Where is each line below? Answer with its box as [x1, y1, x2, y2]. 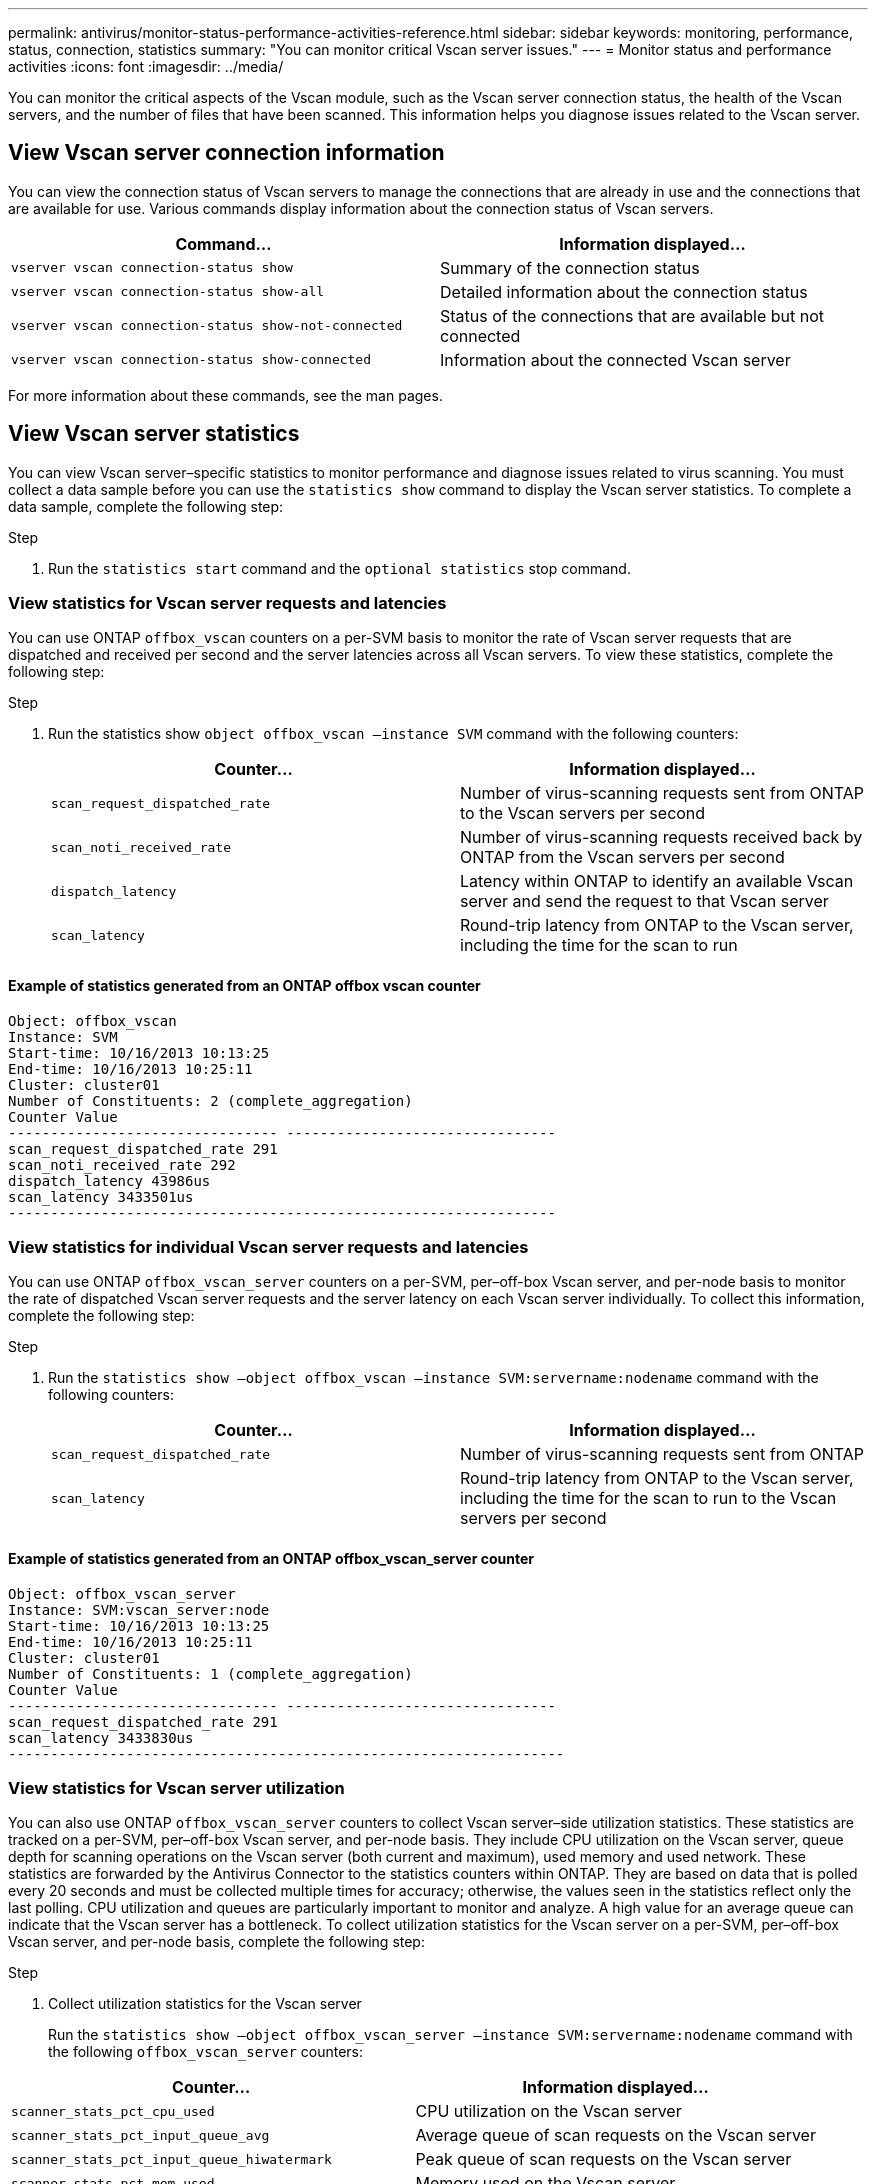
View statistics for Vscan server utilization [8, 1778, 345, 1798]
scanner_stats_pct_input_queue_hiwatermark [11, 2151, 332, 2167]
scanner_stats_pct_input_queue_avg [11, 2127, 270, 2143]
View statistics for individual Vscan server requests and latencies [8, 1237, 529, 1258]
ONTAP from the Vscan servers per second [460, 847, 785, 868]
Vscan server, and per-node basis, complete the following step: [8, 1933, 425, 1951]
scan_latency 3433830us [8, 1729, 194, 1746]
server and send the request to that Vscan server [460, 891, 829, 912]
